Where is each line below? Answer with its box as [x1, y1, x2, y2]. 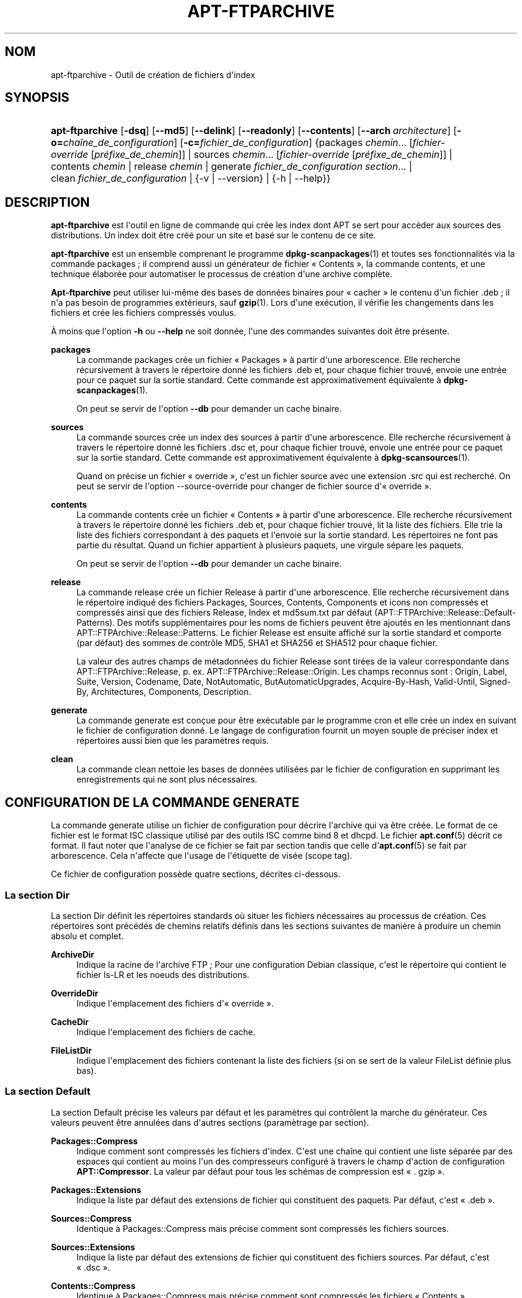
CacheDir [51, 1016, 89, 1027]
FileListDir [51, 1045, 92, 1055]
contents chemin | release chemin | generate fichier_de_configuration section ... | [51, 160, 412, 173]
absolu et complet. [51, 930, 124, 941]
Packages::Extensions [51, 1184, 141, 1195]
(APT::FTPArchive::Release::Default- [374, 607, 516, 618]
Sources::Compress [51, 1213, 132, 1224]
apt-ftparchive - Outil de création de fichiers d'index [51, 69, 256, 80]
